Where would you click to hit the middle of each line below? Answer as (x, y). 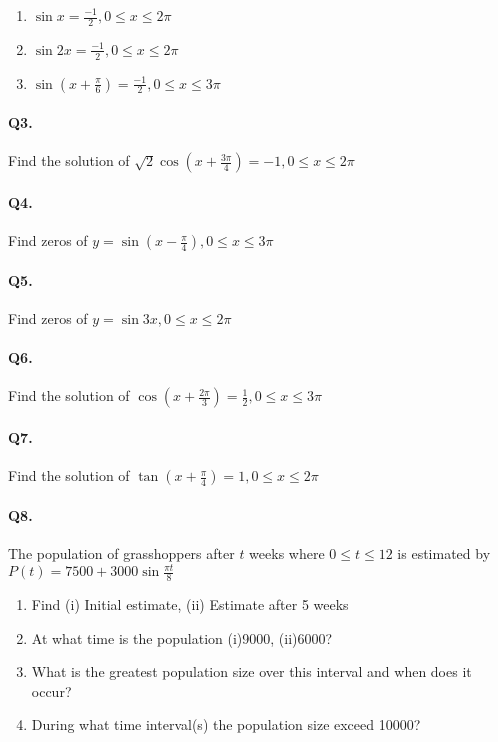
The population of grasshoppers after (121, 553)
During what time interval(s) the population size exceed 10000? (226, 724)
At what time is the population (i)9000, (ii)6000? (182, 637)
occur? (51, 690)
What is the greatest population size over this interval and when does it (251, 671)
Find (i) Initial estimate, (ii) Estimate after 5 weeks (190, 603)
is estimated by (444, 553)
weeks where (287, 553)
